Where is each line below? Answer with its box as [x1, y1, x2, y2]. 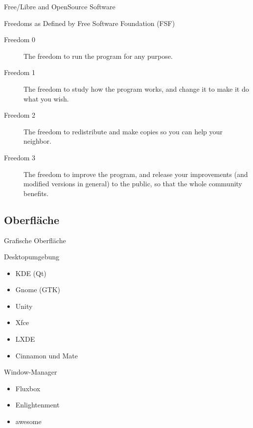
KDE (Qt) [15, 268, 46, 278]
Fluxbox [15, 383, 41, 393]
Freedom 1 [4, 67, 36, 77]
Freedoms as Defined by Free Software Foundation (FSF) [4, 18, 175, 28]
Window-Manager [4, 367, 57, 377]
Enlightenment [15, 400, 60, 410]
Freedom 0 [4, 34, 36, 45]
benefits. [23, 188, 49, 198]
